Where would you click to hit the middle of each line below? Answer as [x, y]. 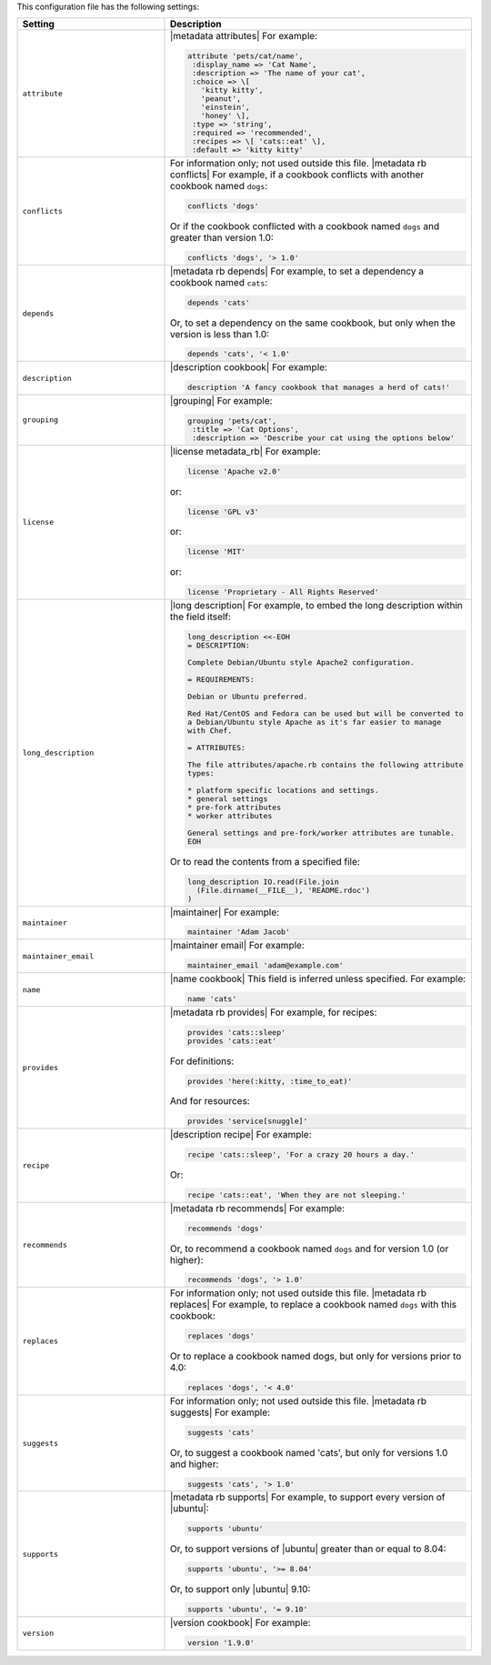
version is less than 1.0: [220, 334]
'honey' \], [225, 116]
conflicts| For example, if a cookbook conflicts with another [297, 175]
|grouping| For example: [221, 401]
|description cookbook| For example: [248, 367]
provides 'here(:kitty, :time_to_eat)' [270, 1081]
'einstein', [225, 108]
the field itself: [200, 617]
